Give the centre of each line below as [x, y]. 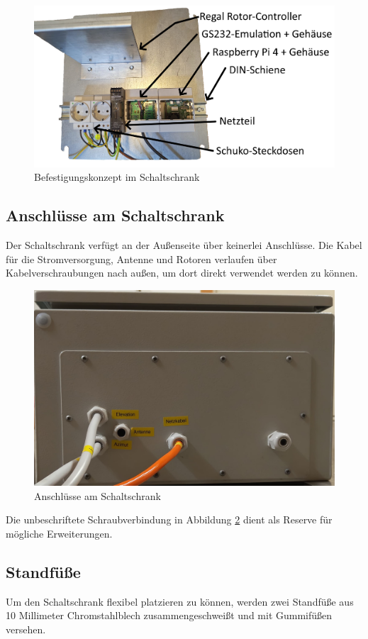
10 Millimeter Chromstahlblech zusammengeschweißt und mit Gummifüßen [169, 615]
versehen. [26, 629]
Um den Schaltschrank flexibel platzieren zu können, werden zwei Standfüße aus [180, 601]
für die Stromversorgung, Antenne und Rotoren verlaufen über [141, 259]
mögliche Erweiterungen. [59, 534]
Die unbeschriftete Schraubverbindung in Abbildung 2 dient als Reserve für [169, 519]
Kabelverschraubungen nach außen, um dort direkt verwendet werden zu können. [182, 273]
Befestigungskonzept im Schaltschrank [117, 177]
